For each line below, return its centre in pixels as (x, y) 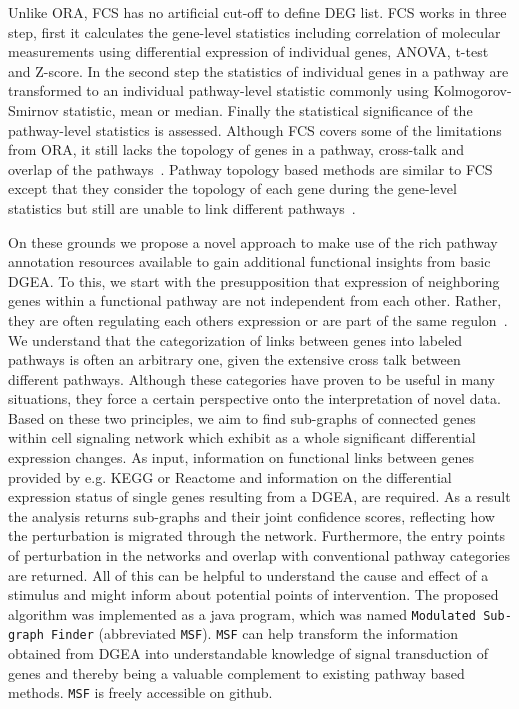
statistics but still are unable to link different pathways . (182, 207)
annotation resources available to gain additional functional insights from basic (249, 261)
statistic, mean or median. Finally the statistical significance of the (268, 109)
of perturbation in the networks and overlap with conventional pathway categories (259, 555)
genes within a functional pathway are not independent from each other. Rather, (255, 300)
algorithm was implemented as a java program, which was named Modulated (242, 613)
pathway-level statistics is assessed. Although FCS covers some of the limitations (255, 129)
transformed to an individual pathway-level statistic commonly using (218, 90)
